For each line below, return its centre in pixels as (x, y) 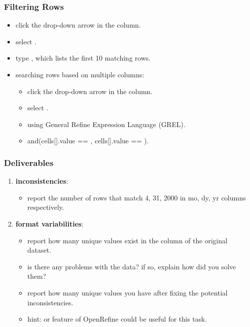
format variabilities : (50, 223)
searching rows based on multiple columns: (80, 74)
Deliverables (29, 162)
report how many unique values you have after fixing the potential (127, 292)
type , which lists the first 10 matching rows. (83, 58)
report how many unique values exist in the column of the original (127, 240)
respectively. (46, 207)
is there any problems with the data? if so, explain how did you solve (132, 266)
